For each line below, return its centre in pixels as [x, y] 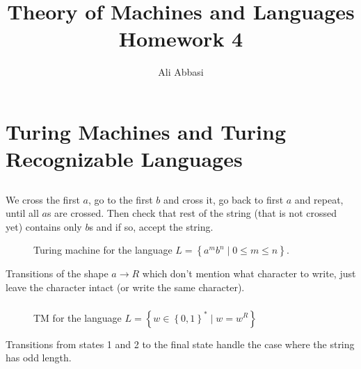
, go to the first [120, 199]
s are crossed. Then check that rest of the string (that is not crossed [192, 213]
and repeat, [319, 199]
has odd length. [39, 358]
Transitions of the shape [57, 273]
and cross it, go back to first [223, 199]
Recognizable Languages [124, 159]
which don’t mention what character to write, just [249, 273]
